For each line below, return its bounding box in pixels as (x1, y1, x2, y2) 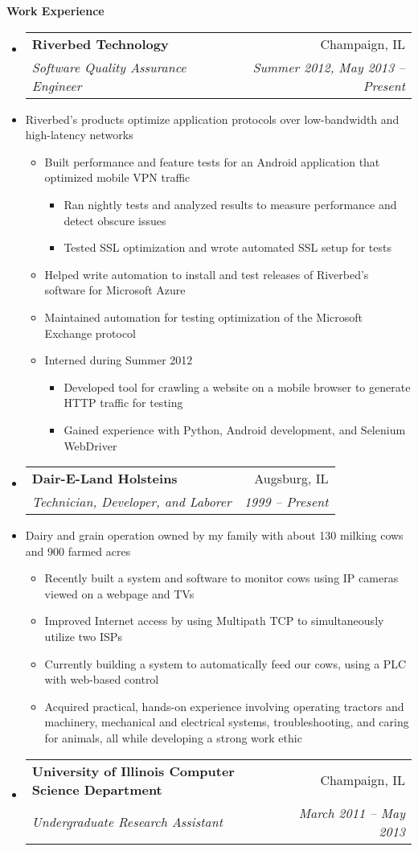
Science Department (31, 779, 162, 799)
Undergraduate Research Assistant (31, 812, 223, 832)
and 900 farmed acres (25, 542, 131, 559)
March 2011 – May (298, 803, 405, 822)
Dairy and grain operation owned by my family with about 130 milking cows (25, 527, 404, 544)
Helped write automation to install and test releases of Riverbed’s (44, 265, 369, 282)
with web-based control (44, 671, 159, 688)
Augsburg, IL (254, 469, 329, 488)
